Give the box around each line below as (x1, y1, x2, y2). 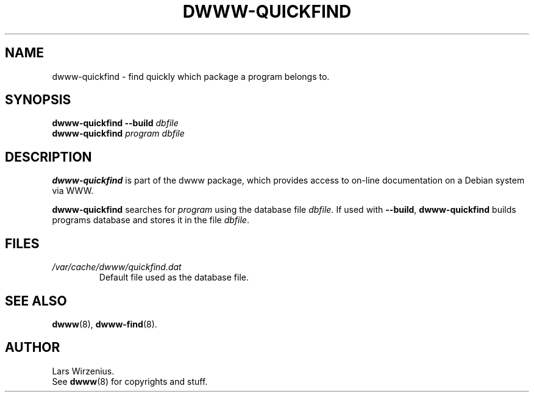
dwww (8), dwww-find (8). (52, 318, 157, 329)
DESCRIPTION (5, 149, 92, 165)
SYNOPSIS (5, 92, 71, 108)
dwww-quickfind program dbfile (52, 128, 185, 139)
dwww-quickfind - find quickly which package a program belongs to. (52, 71, 330, 82)
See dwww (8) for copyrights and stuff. (52, 376, 208, 387)
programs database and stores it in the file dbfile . (52, 215, 249, 226)
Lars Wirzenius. (52, 365, 115, 376)
